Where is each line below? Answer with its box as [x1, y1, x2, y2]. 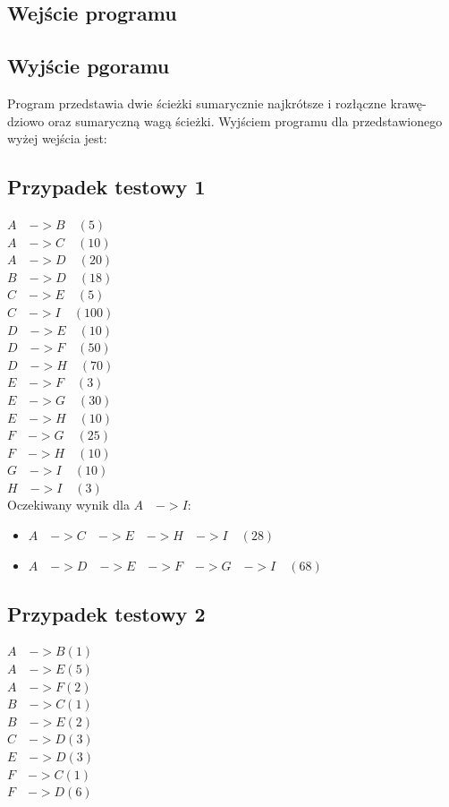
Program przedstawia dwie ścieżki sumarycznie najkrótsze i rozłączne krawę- [7, 93, 427, 112]
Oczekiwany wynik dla [7, 495, 130, 514]
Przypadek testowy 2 [7, 599, 206, 627]
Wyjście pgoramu [7, 52, 170, 80]
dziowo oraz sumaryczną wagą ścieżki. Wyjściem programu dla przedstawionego [7, 111, 443, 130]
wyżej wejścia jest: [7, 129, 107, 148]
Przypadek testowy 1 [7, 173, 206, 201]
